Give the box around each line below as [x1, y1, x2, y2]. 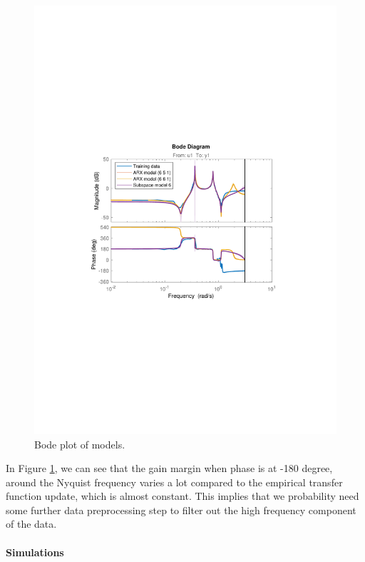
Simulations [6, 544, 64, 559]
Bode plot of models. [34, 436, 125, 451]
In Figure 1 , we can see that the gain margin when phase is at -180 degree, [6, 461, 333, 476]
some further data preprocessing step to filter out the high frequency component [6, 502, 356, 517]
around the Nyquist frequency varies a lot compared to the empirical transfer [6, 474, 343, 489]
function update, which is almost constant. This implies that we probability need [6, 488, 359, 503]
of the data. [6, 516, 57, 531]
